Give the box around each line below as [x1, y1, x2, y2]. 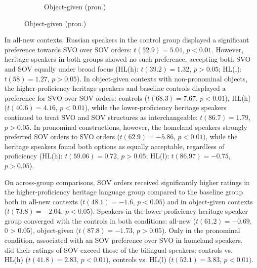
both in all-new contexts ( [4, 196, 83, 206]
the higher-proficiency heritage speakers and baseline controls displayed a [4, 83, 226, 93]
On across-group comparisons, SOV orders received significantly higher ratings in [4, 177, 250, 187]
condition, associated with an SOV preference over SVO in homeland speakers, [4, 235, 243, 245]
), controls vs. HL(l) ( [106, 254, 171, 265]
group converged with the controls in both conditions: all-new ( [4, 215, 196, 226]
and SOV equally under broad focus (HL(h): [4, 63, 139, 74]
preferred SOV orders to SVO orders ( [4, 131, 120, 142]
